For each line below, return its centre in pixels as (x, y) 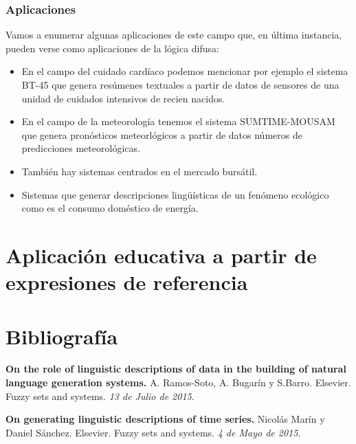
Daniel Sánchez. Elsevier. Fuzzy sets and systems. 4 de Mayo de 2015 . (153, 432)
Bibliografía (62, 336)
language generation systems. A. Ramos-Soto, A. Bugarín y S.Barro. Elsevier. (178, 382)
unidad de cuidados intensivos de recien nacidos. (123, 98)
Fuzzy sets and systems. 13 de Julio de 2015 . (100, 396)
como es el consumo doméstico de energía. (110, 208)
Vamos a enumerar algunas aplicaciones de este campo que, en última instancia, (174, 35)
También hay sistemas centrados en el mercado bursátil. (140, 171)
